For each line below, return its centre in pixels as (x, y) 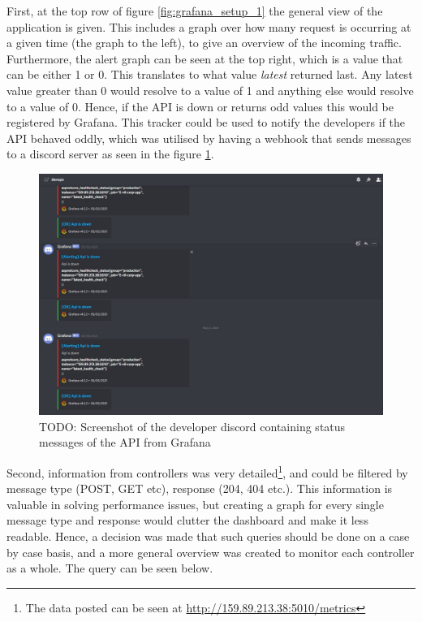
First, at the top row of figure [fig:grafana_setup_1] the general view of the (195, 11)
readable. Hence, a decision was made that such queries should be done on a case (208, 536)
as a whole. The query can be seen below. (110, 568)
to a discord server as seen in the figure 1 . (110, 154)
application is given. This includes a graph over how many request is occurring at (209, 26)
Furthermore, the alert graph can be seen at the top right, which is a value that (205, 58)
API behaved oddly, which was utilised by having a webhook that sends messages (209, 138)
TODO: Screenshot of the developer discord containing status (192, 426)
